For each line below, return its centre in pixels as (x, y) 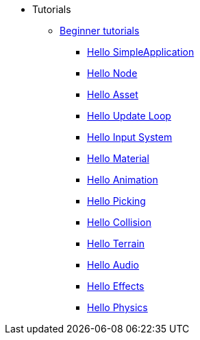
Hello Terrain (116, 243)
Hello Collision (119, 222)
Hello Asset (113, 94)
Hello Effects (116, 286)
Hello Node (112, 73)
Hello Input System (130, 137)
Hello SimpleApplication (141, 52)
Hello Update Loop (129, 116)
